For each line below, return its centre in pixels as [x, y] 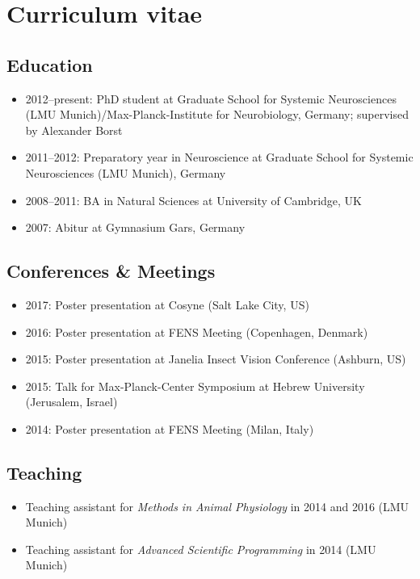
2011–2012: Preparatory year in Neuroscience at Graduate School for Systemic [219, 157]
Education [50, 64]
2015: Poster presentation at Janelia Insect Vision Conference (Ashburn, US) [216, 359]
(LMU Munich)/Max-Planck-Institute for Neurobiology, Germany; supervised [217, 114]
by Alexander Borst [74, 130]
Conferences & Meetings [111, 271]
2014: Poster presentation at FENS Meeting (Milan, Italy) [170, 428]
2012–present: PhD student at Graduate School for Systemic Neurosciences [211, 98]
